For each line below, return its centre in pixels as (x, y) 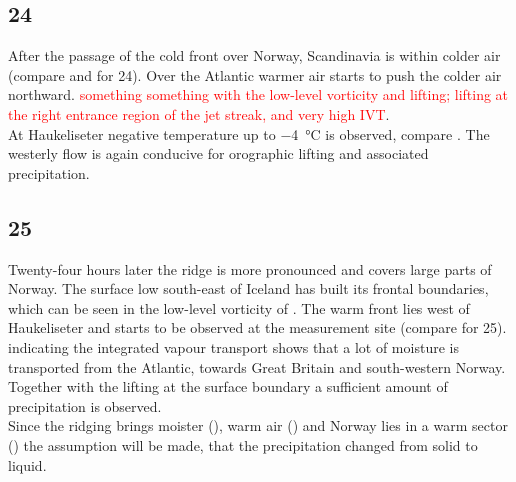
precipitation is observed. (85, 405)
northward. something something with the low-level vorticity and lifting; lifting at (258, 94)
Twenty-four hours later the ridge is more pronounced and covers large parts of (250, 268)
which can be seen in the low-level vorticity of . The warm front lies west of (239, 307)
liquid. (27, 464)
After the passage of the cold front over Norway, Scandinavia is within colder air (254, 55)
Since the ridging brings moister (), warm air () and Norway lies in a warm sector (258, 425)
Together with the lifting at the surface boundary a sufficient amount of (228, 386)
